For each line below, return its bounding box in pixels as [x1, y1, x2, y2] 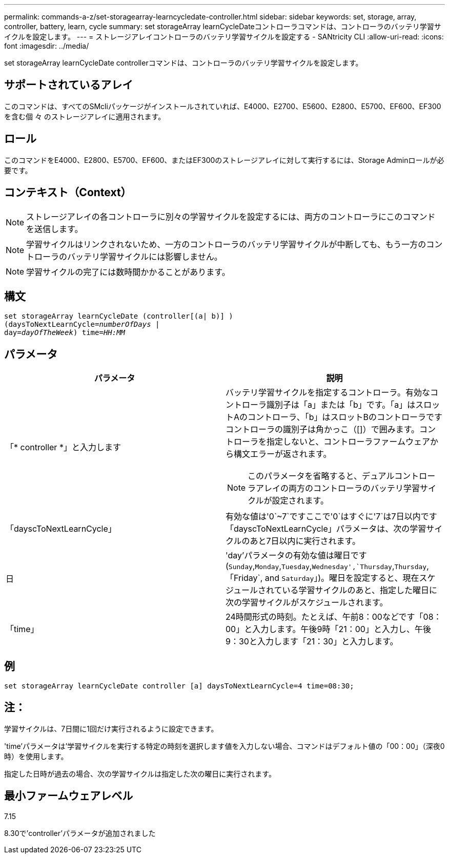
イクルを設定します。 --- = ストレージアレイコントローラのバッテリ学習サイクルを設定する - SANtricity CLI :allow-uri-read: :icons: [4, 32, 444, 41]
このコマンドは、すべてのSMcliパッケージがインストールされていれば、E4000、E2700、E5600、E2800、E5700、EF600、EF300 [4, 101, 441, 111]
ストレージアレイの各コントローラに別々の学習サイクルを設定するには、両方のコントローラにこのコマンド [26, 211, 436, 222]
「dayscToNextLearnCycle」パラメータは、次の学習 [226, 524, 426, 534]
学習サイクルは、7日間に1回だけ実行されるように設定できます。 [4, 724, 218, 733]
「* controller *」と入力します [6, 442, 121, 453]
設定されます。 [272, 495, 329, 506]
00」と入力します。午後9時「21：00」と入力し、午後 [226, 624, 431, 635]
